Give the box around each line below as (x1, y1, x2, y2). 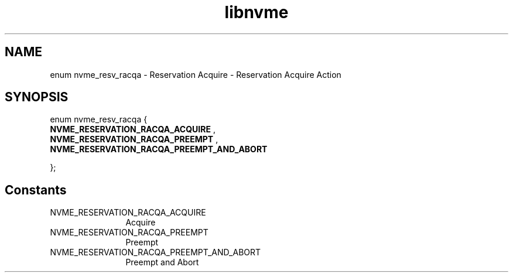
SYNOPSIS (5, 90, 69, 105)
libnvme (224, 2, 289, 22)
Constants (5, 182, 67, 197)
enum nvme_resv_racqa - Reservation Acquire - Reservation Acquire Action (50, 69, 341, 80)
